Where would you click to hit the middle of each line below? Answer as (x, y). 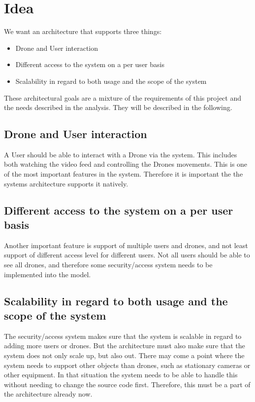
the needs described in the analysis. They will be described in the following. (118, 107)
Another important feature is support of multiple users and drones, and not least (126, 245)
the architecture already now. (48, 394)
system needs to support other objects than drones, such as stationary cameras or (127, 365)
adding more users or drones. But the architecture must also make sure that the (125, 346)
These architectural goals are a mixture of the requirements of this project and (123, 97)
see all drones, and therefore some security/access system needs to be (108, 265)
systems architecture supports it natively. (66, 183)
